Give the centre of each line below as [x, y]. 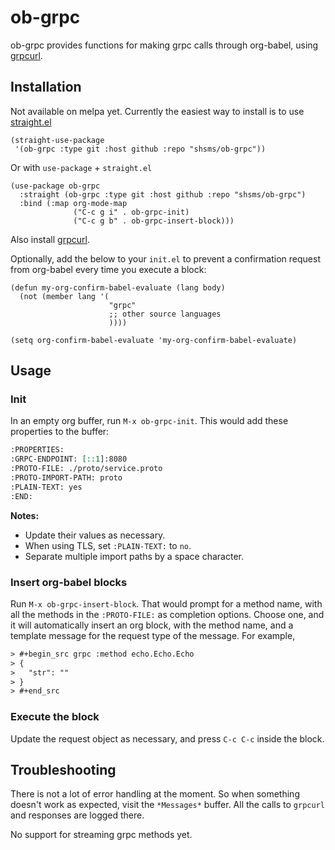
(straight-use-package [57, 140]
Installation [46, 87]
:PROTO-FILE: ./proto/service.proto [86, 469]
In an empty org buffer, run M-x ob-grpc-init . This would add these [149, 421]
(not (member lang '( [64, 296]
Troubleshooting [63, 770]
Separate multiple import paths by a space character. [134, 556]
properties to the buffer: [60, 432]
